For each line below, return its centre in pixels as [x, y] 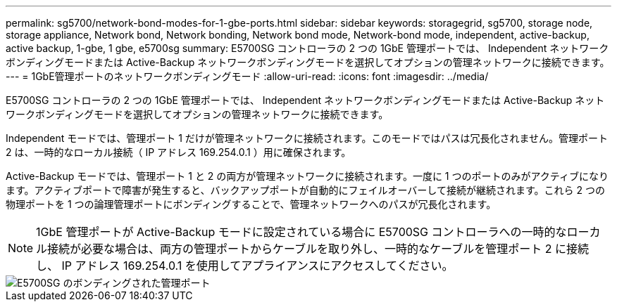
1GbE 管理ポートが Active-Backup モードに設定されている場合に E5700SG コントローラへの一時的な [301, 232]
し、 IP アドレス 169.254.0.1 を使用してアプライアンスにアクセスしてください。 [245, 266]
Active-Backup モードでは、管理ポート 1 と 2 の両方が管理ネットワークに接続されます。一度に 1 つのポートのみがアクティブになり [307, 176]
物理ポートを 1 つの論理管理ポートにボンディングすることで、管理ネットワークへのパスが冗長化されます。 [251, 204]
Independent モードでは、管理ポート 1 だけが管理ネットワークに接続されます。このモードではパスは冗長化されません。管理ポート [307, 138]
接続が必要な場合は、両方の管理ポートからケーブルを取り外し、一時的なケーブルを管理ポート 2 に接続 [318, 249]
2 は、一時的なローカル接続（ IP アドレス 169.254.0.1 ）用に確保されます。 [179, 152]
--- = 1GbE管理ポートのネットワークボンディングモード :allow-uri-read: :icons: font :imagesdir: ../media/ [247, 76]
